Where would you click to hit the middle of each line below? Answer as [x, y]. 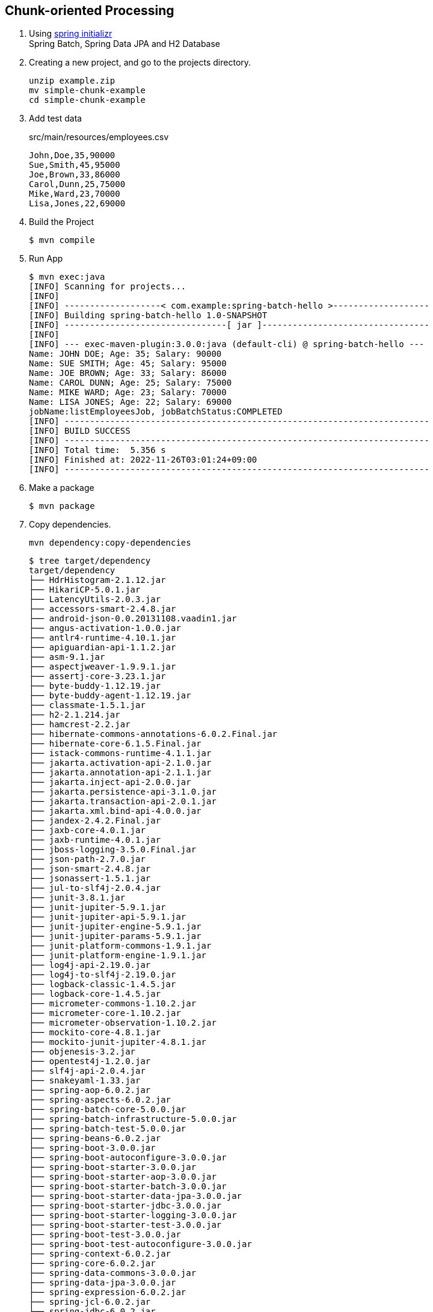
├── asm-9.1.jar [67, 657]
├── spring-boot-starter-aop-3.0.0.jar [123, 1177]
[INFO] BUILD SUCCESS [80, 431]
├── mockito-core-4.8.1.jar [95, 1033]
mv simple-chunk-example [87, 91]
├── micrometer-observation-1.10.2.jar [123, 1023]
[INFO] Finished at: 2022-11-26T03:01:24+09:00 [143, 460]
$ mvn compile [62, 240]
